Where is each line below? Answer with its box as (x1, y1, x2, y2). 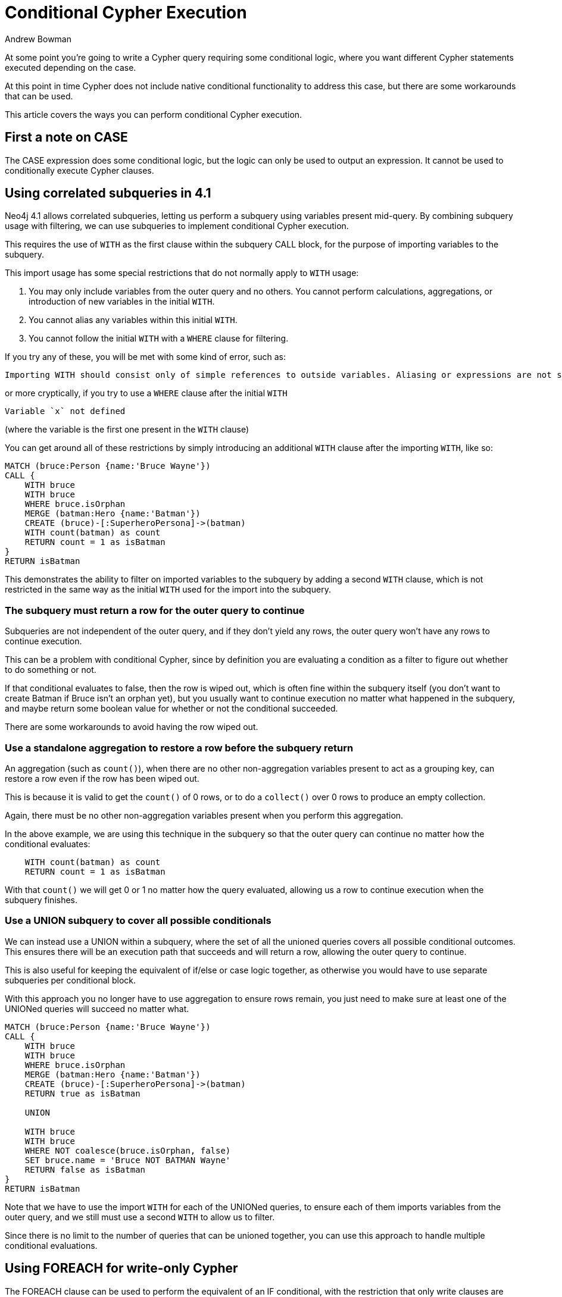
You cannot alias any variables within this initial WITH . (29, 315, 238, 325)
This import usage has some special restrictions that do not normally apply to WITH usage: (5, 268, 359, 278)
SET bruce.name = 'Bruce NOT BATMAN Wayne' (24, 1155, 231, 1165)
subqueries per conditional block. (5, 975, 136, 985)
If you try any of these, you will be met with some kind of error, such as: (5, 352, 286, 362)
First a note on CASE (5, 130, 128, 145)
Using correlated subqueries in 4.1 (5, 186, 211, 201)
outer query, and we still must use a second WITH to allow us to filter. (5, 1211, 275, 1222)
